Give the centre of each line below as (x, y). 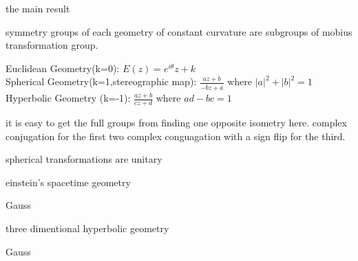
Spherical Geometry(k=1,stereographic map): (101, 81)
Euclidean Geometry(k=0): (63, 68)
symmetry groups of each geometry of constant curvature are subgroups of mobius (179, 31)
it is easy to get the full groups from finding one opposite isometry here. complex (176, 123)
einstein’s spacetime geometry (68, 182)
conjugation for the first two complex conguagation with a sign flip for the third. (176, 136)
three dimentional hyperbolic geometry (87, 228)
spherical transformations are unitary (84, 159)
